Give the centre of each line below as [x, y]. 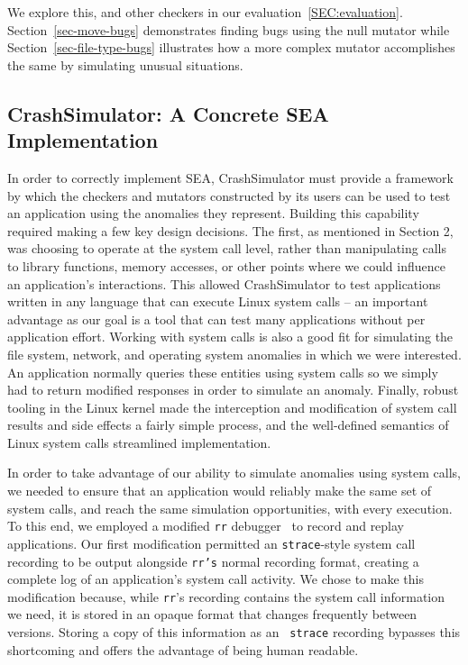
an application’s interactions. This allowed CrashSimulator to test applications [224, 283]
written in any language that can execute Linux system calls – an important [218, 301]
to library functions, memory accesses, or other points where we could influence [226, 265]
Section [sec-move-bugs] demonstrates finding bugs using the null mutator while [229, 29]
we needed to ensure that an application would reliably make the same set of [220, 491]
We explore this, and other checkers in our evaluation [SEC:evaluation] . [205, 12]
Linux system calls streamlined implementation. [139, 442]
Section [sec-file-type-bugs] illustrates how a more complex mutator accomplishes [231, 47]
